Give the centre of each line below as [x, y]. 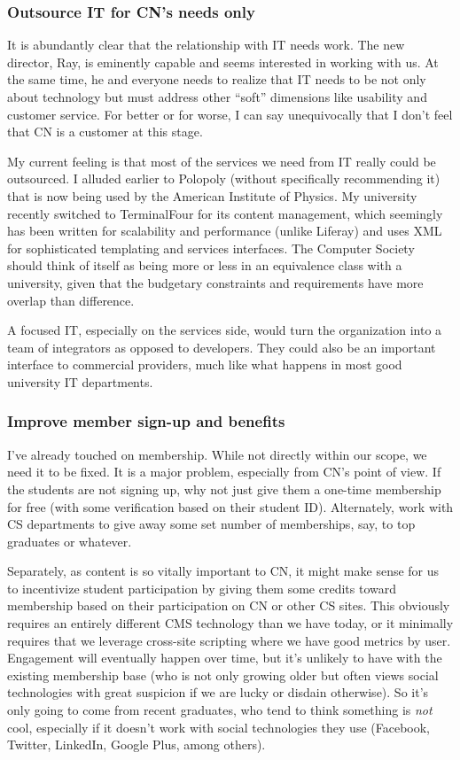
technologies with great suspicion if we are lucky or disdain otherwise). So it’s [218, 692]
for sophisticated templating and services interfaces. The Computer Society [211, 248]
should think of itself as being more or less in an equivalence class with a [205, 265]
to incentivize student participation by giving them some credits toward [202, 588]
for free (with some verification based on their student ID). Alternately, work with [230, 506]
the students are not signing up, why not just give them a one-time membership [224, 489]
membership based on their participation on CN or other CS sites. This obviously [229, 605]
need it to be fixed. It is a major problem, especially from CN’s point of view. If [224, 472]
